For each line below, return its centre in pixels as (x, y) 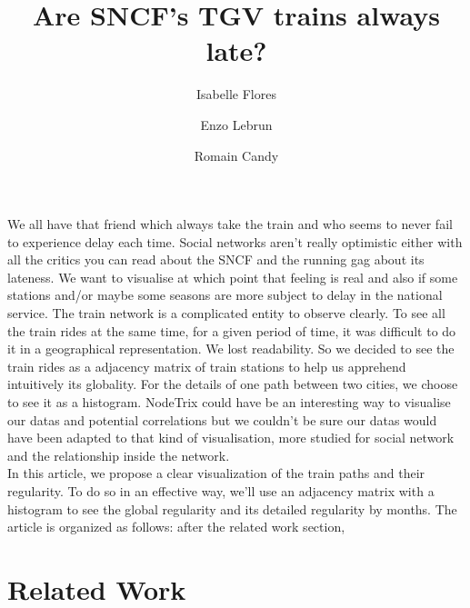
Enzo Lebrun (236, 124)
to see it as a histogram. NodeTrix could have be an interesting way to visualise (229, 402)
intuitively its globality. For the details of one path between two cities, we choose (233, 384)
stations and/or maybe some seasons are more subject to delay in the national (225, 295)
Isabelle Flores (236, 94)
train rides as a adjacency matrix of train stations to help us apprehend (207, 366)
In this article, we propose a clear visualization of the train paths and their (216, 473)
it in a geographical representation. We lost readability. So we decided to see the (231, 349)
